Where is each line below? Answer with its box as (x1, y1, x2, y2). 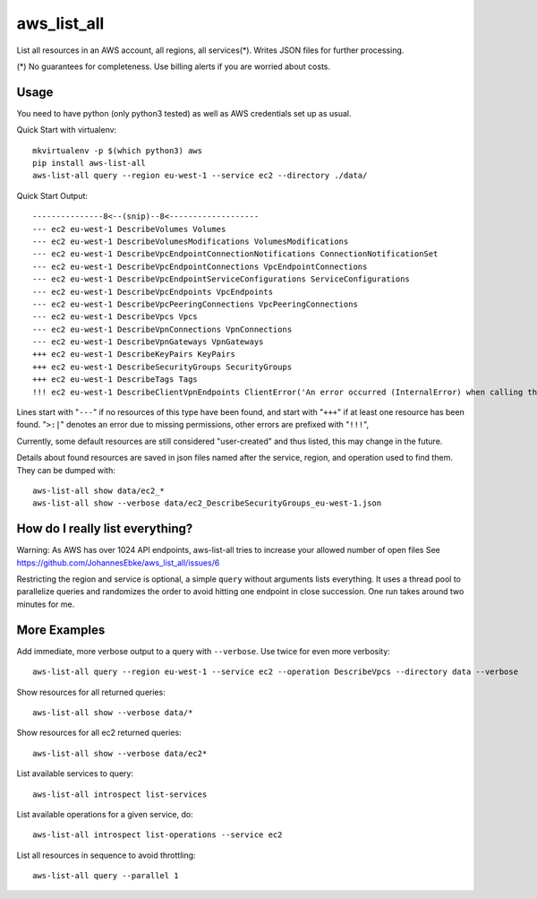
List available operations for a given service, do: (16, 808, 194, 819)
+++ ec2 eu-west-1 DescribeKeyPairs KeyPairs (32, 350, 236, 359)
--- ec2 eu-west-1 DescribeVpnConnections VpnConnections (32, 324, 293, 334)
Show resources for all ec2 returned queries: (16, 727, 183, 739)
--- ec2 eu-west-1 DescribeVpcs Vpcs (32, 312, 199, 322)
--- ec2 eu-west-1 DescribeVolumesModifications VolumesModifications (32, 236, 349, 246)
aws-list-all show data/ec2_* (32, 486, 166, 496)
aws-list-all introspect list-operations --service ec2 (32, 830, 283, 840)
